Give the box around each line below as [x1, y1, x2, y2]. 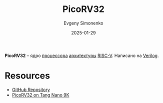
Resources [4, 70, 50, 81]
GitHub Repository [11, 86, 50, 92]
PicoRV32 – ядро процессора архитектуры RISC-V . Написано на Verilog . [4, 52, 159, 58]
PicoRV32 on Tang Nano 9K [11, 91, 69, 98]
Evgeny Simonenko [63, 20, 103, 26]
